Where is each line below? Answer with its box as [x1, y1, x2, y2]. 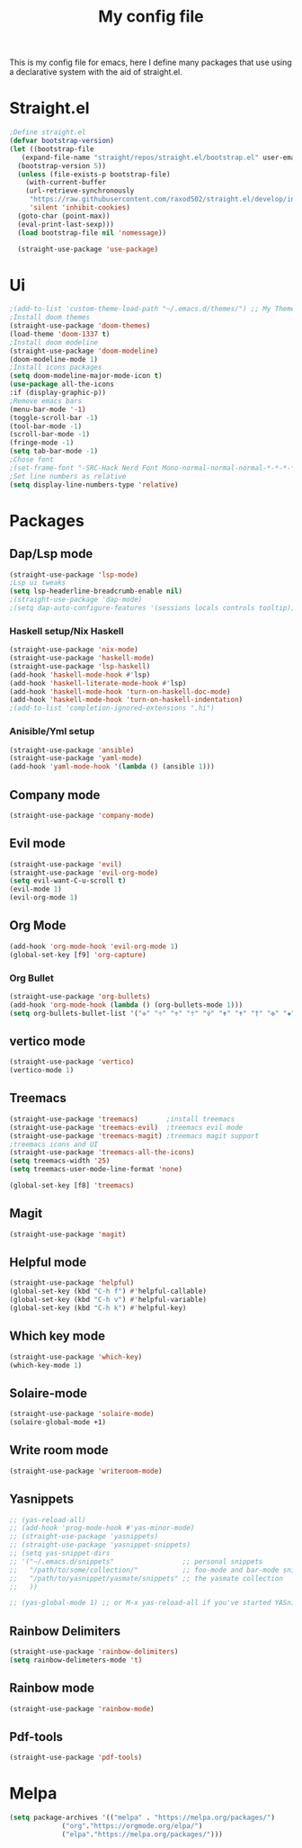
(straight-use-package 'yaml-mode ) [9, 754, 143, 763]
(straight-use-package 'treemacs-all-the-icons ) [9, 1148, 195, 1157]
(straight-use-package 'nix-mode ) [9, 645, 139, 654]
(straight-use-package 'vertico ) [9, 1057, 135, 1067]
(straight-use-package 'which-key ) [9, 1352, 143, 1361]
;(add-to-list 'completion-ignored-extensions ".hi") [9, 704, 216, 713]
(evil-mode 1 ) [9, 884, 63, 894]
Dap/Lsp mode [9, 546, 93, 561]
